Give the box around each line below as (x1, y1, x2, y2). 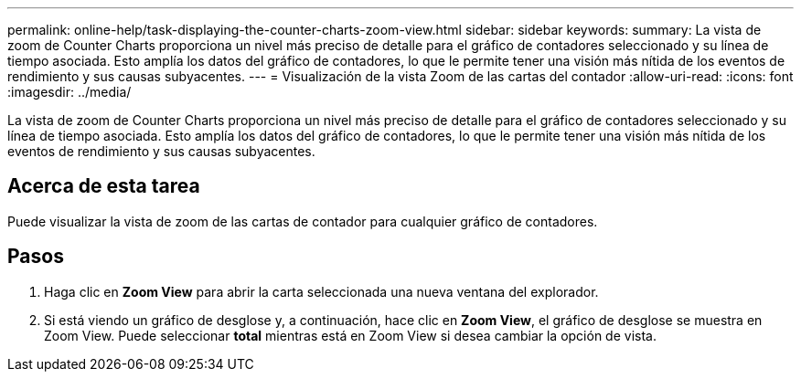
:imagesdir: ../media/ (7, 84, 132, 100)
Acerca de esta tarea (7, 174, 200, 198)
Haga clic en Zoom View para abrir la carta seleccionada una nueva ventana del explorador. (44, 283, 599, 300)
